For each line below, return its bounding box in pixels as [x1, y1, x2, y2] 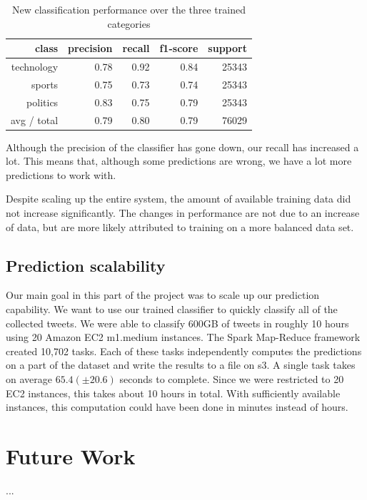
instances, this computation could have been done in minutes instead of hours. [6, 399, 348, 414]
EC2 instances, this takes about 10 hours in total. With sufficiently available [6, 385, 341, 400]
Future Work [6, 441, 136, 470]
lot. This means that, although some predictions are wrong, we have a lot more [6, 153, 352, 168]
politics [26, 94, 59, 109]
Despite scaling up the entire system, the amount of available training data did [6, 191, 351, 206]
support [208, 41, 247, 56]
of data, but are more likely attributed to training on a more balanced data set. [6, 219, 354, 234]
